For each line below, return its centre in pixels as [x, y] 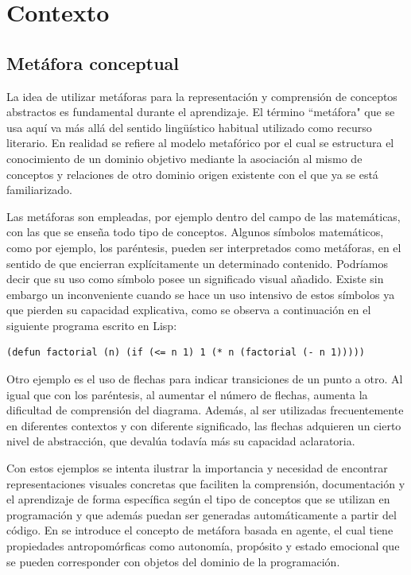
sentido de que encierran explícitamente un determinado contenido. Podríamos [198, 263]
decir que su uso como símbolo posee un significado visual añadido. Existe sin [195, 279]
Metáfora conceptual [93, 62]
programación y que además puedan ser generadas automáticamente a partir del [202, 514]
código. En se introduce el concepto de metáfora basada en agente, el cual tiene [200, 530]
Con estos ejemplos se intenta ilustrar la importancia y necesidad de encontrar [197, 468]
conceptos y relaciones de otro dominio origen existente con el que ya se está [192, 174]
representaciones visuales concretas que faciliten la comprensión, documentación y [206, 483]
